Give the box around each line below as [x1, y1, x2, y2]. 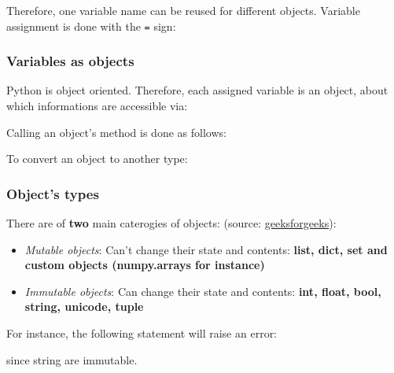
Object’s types [6, 183, 99, 203]
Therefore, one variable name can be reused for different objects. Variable [6, 2, 360, 18]
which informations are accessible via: [6, 98, 188, 114]
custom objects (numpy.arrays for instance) [24, 257, 265, 273]
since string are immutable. [6, 351, 138, 367]
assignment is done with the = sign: [6, 17, 176, 34]
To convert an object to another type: [6, 150, 188, 167]
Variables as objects [6, 51, 134, 71]
